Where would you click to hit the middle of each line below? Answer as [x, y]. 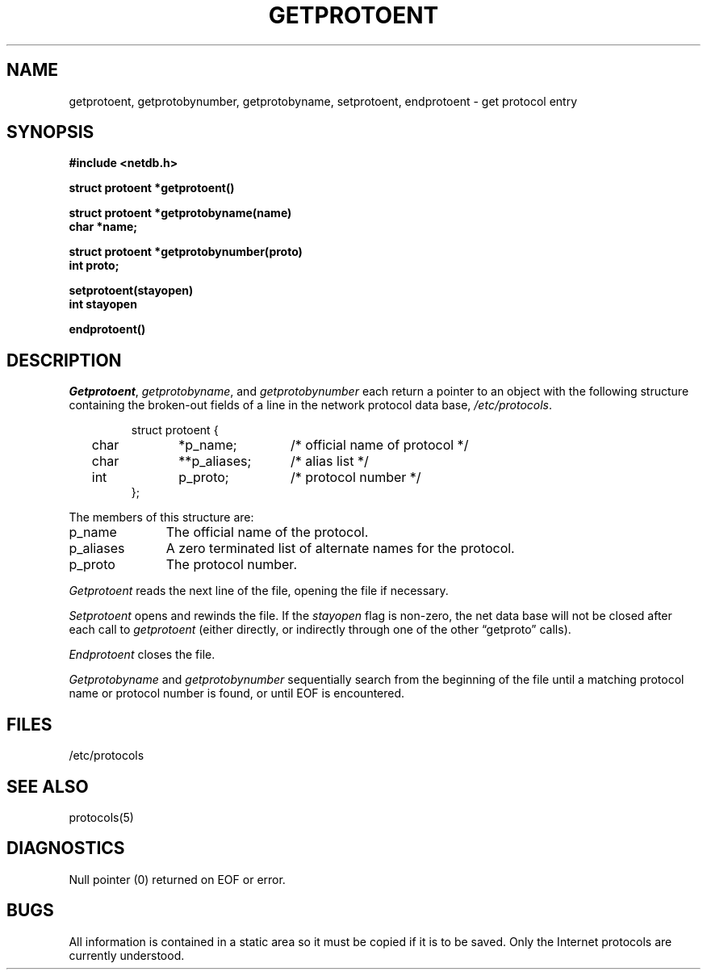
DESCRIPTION [64, 360]
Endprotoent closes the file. [142, 655]
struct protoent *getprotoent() [152, 188]
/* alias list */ [330, 461]
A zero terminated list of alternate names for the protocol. [340, 549]
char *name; [103, 227]
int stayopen [103, 304]
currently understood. [127, 955]
